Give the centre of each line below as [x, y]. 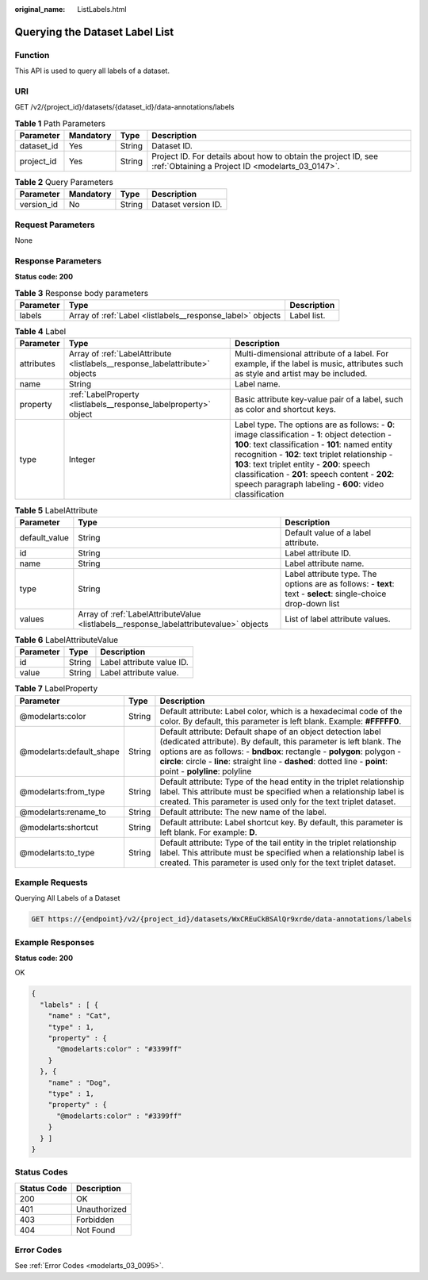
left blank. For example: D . [208, 832]
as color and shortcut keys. [285, 409]
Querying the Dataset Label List [94, 32]
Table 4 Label [40, 332]
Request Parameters [55, 225]
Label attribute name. [325, 563]
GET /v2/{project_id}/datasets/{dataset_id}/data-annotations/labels [124, 107]
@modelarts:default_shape [70, 751]
